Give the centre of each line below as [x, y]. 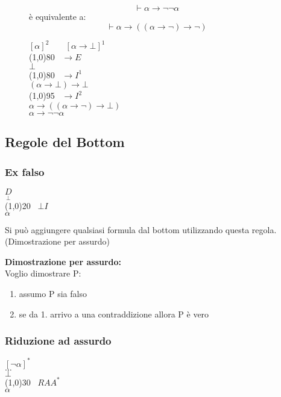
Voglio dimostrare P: [43, 273]
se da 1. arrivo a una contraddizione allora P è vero [114, 314]
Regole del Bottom [65, 142]
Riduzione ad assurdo [58, 341]
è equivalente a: [58, 16]
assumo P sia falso [53, 294]
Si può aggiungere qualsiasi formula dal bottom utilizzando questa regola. [141, 229]
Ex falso [25, 171]
